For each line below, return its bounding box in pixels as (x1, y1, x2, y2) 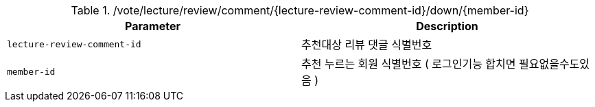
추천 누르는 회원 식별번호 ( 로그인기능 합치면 (301, 57, 516, 71)
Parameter (125, 19, 180, 33)
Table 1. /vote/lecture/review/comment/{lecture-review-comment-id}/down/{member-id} (71, 3, 529, 17)
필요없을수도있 (519, 57, 590, 71)
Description (416, 19, 478, 33)
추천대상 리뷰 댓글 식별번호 (301, 38, 432, 51)
